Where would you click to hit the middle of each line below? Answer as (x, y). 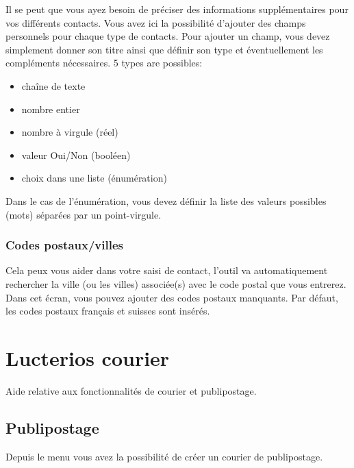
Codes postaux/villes (64, 245)
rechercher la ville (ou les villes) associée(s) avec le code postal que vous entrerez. (176, 283)
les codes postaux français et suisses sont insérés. (108, 311)
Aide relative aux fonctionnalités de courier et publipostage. (131, 390)
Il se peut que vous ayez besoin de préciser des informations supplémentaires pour (177, 9)
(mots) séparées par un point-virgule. (84, 214)
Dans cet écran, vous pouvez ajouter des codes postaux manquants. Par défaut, (172, 297)
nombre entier (51, 109)
